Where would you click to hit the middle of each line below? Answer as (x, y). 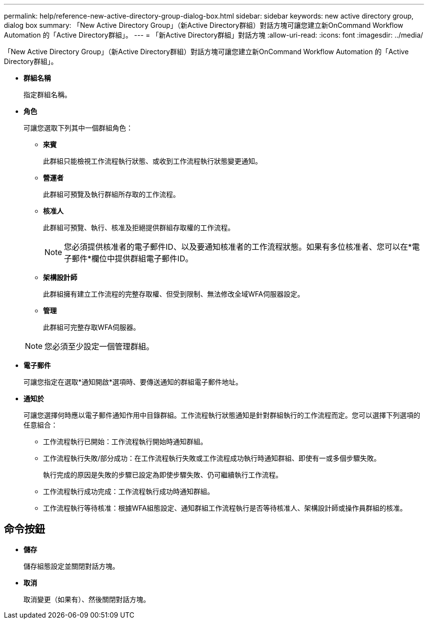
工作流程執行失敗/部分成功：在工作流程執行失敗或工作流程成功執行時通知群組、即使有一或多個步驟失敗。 (212, 458)
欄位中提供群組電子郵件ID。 (142, 258)
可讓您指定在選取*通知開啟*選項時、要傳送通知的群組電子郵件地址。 (133, 382)
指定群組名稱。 (47, 95)
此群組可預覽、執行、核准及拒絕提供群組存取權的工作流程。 (139, 227)
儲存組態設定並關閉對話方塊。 (71, 566)
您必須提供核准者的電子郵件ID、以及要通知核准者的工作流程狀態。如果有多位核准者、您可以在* (238, 247)
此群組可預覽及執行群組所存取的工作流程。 (111, 194)
